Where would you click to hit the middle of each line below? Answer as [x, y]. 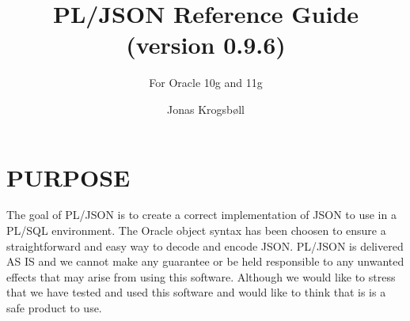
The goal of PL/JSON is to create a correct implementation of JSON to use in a [201, 215]
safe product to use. [54, 308]
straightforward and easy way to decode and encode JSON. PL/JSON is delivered [205, 245]
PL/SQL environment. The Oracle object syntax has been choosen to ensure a [196, 230]
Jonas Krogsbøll [205, 109]
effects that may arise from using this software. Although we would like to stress [201, 276]
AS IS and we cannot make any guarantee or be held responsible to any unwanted [205, 261]
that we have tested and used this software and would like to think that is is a [196, 292]
